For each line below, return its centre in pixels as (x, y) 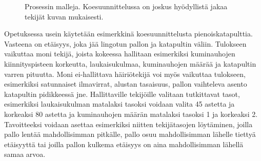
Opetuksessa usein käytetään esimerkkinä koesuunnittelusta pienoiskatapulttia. (128, 34)
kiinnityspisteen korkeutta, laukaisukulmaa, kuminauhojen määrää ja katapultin (130, 63)
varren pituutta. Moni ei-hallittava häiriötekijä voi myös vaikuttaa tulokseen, (125, 74)
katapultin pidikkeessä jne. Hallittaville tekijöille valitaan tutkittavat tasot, (122, 94)
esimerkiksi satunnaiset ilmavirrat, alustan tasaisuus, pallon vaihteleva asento (126, 84)
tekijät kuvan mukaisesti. (64, 16)
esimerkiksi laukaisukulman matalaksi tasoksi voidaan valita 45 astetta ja (119, 104)
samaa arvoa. (25, 154)
